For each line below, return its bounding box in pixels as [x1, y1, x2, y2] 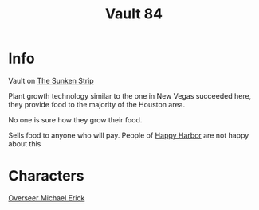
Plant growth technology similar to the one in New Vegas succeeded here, [8, 91, 252, 100]
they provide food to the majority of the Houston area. [8, 99, 186, 109]
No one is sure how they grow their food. [8, 115, 143, 124]
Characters [8, 167, 84, 185]
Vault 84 [104, 5, 163, 23]
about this [8, 138, 41, 148]
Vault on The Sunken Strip [8, 76, 94, 85]
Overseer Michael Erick [8, 192, 85, 203]
